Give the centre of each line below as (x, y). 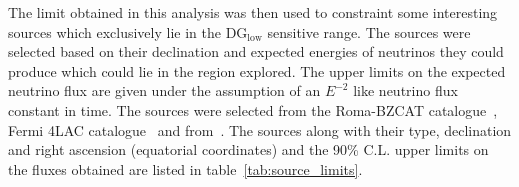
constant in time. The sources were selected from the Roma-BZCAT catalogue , (253, 109)
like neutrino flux (405, 90)
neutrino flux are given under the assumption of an (164, 90)
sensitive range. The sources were (369, 31)
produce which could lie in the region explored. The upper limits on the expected (257, 70)
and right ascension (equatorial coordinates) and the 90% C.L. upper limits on (248, 149)
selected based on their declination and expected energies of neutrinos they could (256, 51)
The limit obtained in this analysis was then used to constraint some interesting (253, 12)
